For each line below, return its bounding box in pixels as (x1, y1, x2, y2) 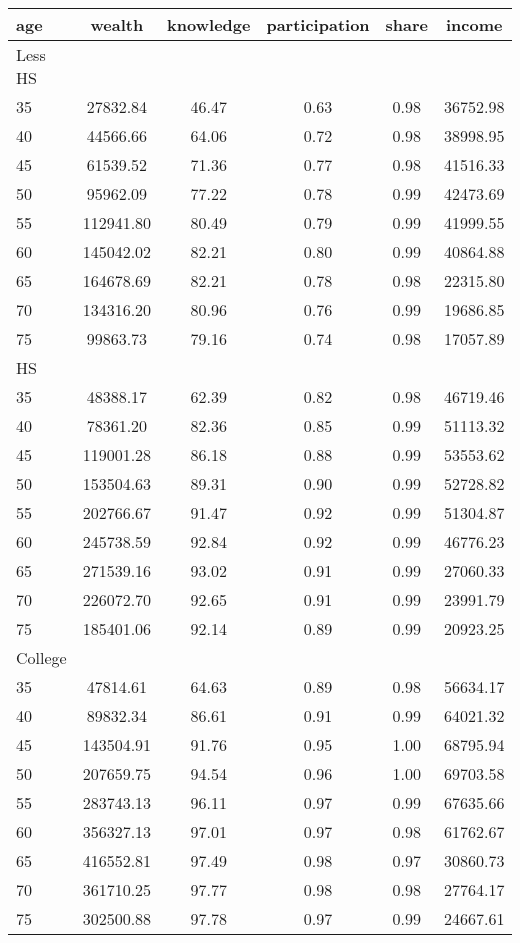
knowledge (167, 13, 251, 36)
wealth (90, 13, 144, 36)
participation (266, 13, 370, 36)
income (446, 13, 503, 36)
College (16, 646, 67, 669)
